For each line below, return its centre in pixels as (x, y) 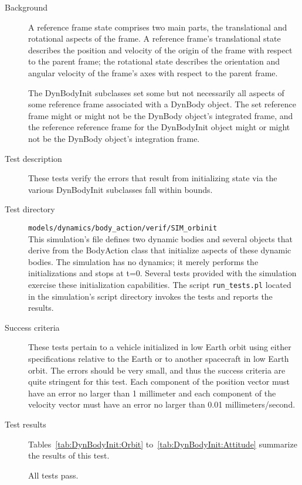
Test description (33, 158)
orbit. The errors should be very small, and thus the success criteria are (157, 370)
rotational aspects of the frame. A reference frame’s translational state (155, 38)
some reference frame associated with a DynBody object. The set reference (162, 104)
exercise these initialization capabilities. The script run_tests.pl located (160, 284)
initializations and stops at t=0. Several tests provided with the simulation (162, 273)
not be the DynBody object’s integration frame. (114, 138)
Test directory (30, 209)
